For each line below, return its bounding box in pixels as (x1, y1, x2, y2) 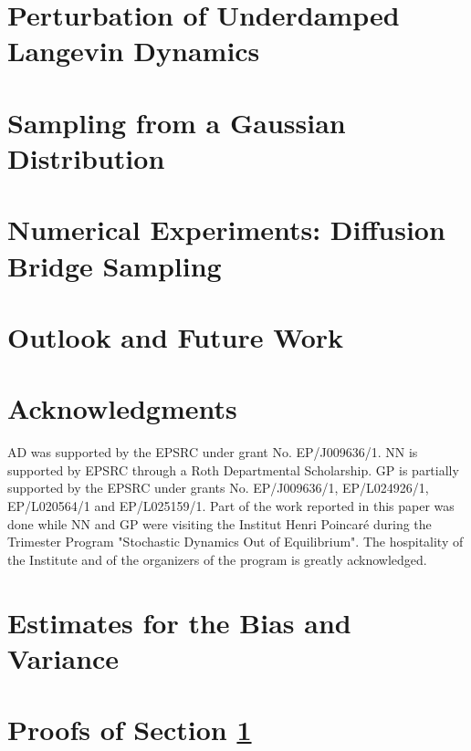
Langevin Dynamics (7, 32, 260, 69)
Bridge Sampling (7, 246, 222, 284)
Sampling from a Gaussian (7, 103, 346, 141)
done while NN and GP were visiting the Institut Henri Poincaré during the (7, 514, 432, 533)
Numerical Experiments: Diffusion (7, 211, 445, 248)
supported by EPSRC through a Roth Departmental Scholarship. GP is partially (7, 460, 459, 479)
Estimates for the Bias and (7, 603, 351, 641)
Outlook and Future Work (7, 318, 344, 355)
